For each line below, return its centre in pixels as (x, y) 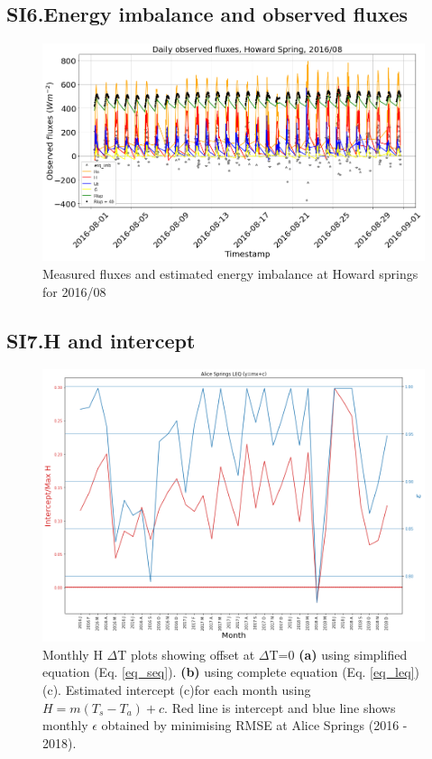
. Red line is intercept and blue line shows (280, 707)
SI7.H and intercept (101, 340)
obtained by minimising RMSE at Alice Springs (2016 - (254, 725)
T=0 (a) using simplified (338, 654)
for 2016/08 (74, 291)
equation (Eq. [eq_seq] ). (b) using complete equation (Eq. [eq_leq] (229, 672)
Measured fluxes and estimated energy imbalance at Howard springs (230, 273)
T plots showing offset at (186, 654)
